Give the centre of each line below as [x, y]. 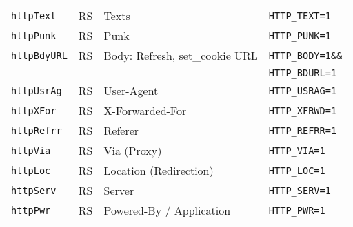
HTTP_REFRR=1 [303, 130]
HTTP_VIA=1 [297, 150]
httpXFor [34, 110]
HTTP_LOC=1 [297, 170]
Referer [121, 130]
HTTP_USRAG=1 [303, 90]
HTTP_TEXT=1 [300, 15]
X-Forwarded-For [145, 110]
